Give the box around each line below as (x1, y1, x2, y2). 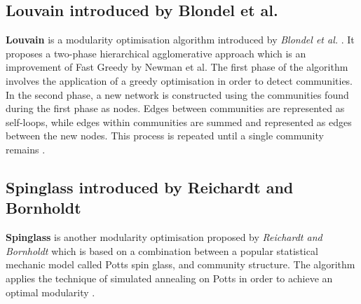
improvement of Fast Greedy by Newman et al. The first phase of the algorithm (6, 60, 348, 74)
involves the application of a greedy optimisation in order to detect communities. (6, 73, 353, 88)
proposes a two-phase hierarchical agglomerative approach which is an (6, 46, 306, 60)
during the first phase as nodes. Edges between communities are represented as (6, 101, 345, 116)
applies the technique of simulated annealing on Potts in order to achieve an (6, 270, 333, 285)
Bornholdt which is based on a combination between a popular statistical (6, 243, 318, 258)
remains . (6, 141, 46, 156)
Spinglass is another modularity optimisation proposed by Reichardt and (6, 230, 322, 244)
